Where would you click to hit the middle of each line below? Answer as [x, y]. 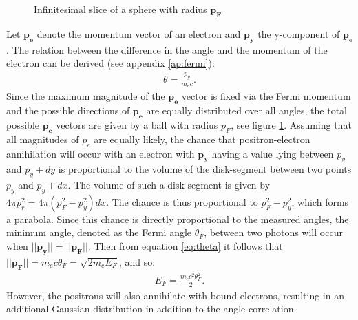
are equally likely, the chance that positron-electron [202, 139]
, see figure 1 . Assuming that [291, 124]
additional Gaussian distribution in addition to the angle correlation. [151, 309]
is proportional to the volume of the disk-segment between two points [205, 169]
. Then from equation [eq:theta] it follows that [185, 246]
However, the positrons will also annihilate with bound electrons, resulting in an [175, 295]
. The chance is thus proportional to [182, 201]
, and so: [137, 261]
